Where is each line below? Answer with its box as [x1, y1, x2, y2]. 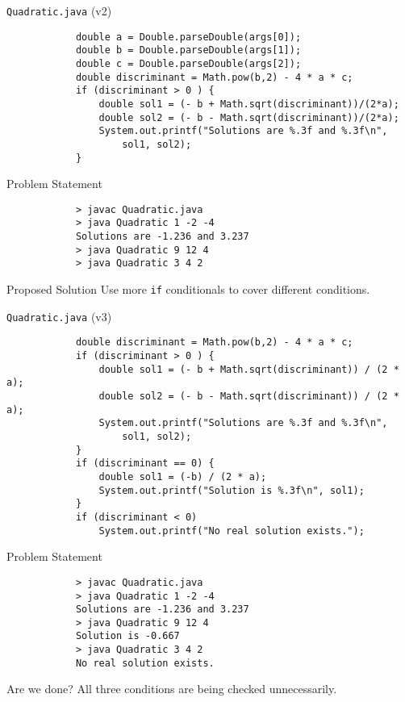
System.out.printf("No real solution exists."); [98, 524, 365, 537]
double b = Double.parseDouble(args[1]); [75, 44, 302, 56]
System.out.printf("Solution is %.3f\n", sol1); [98, 484, 365, 496]
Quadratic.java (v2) [6, 2, 112, 19]
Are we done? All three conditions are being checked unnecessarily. [6, 680, 337, 697]
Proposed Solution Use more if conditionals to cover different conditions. [6, 281, 370, 298]
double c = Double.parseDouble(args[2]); [75, 57, 302, 69]
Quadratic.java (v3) [6, 307, 112, 324]
